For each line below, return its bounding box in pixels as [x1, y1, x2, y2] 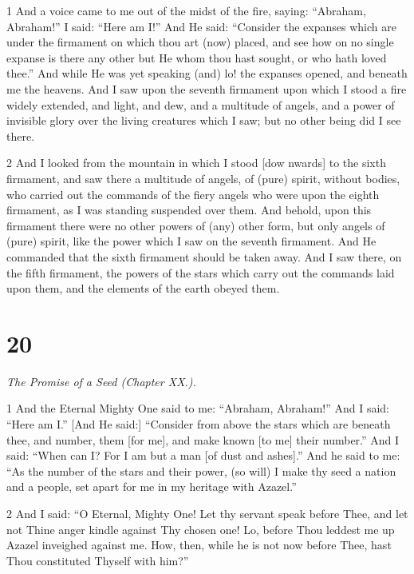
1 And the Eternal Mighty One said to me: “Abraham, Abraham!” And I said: [6, 400, 389, 417]
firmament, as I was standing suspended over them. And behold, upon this [6, 201, 372, 218]
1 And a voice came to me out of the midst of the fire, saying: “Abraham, [6, 2, 366, 18]
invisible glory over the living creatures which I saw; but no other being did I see [6, 112, 401, 129]
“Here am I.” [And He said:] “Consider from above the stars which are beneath [6, 416, 391, 432]
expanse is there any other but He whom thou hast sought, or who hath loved [6, 49, 387, 66]
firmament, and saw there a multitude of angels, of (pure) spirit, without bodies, [6, 169, 400, 186]
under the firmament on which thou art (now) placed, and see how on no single [6, 34, 394, 50]
